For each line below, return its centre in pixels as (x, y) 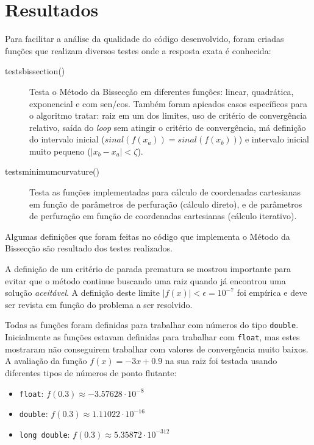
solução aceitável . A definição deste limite (82, 293)
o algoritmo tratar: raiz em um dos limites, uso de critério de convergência (168, 115)
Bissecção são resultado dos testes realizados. (89, 248)
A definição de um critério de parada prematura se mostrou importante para (148, 269)
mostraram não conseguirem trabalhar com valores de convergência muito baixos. (157, 349)
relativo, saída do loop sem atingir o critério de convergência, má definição (168, 127)
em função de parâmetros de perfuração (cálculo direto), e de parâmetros (166, 204)
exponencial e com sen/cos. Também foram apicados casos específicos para (168, 103)
